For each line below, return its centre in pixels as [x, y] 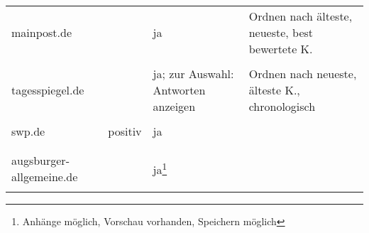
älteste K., [274, 90]
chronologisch [282, 106]
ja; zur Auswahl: [193, 74]
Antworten [179, 90]
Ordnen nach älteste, [301, 16]
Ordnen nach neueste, [303, 74]
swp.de [28, 131]
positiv [125, 131]
